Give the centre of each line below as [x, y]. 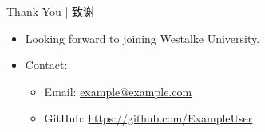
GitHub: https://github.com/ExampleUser [148, 118]
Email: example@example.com [118, 91]
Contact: [46, 65]
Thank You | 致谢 [51, 11]
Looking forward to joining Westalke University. [142, 38]
